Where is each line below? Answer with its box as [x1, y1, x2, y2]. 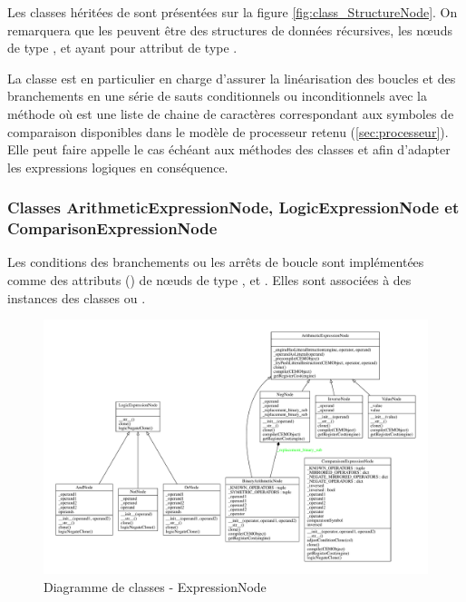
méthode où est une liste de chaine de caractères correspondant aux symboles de [7, 104, 454, 123]
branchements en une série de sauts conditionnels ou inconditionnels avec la [7, 86, 427, 105]
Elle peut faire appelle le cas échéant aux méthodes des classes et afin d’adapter [7, 140, 451, 159]
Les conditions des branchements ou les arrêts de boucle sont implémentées [7, 252, 424, 271]
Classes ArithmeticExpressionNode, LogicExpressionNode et [7, 196, 460, 219]
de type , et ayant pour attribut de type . [7, 38, 238, 57]
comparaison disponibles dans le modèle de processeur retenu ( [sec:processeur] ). [7, 122, 449, 141]
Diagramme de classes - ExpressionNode [44, 577, 267, 596]
